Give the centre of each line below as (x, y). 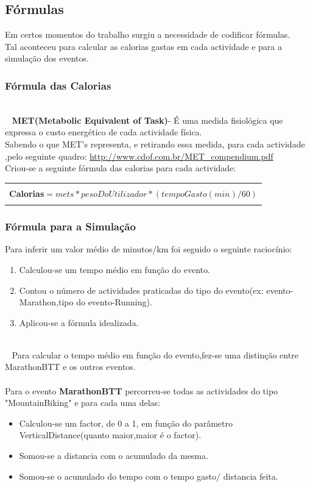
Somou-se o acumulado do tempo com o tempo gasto (118, 476)
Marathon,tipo (46, 302)
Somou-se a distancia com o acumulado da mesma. (114, 456)
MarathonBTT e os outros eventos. (70, 367)
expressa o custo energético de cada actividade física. (104, 132)
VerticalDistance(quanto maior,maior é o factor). (110, 435)
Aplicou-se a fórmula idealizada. (79, 322)
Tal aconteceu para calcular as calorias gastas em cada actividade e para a (144, 46)
